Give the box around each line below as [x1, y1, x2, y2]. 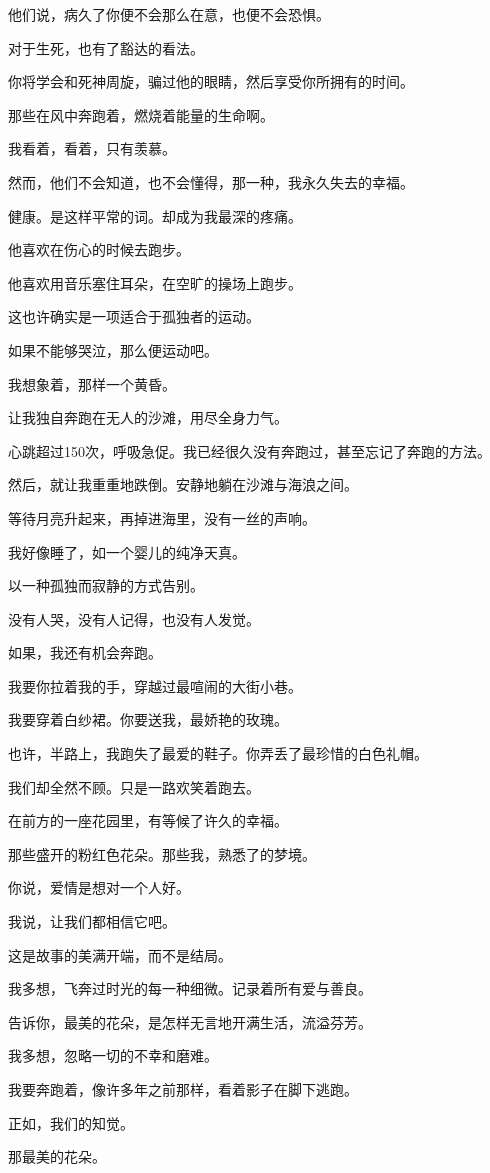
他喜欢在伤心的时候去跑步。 [8, 239, 190, 260]
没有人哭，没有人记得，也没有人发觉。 [8, 608, 260, 629]
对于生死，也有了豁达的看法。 [8, 37, 204, 58]
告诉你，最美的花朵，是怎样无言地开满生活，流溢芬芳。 [8, 1011, 372, 1032]
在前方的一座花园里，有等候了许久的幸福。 [8, 810, 288, 831]
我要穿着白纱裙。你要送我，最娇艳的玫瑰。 [8, 709, 288, 730]
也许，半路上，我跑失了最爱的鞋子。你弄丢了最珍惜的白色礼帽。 [8, 743, 428, 764]
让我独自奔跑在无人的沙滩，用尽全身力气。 [8, 407, 288, 428]
